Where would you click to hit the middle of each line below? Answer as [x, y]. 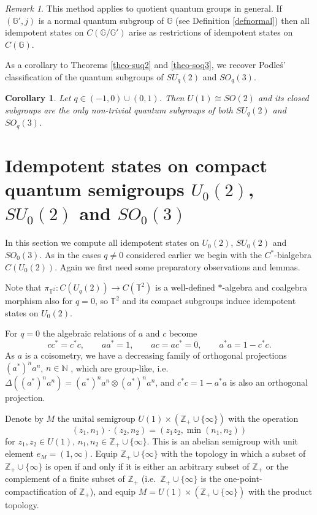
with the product [280, 491]
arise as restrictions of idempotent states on [211, 32]
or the [277, 466]
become [183, 333]
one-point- [243, 479]
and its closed [283, 98]
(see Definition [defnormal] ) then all [242, 20]
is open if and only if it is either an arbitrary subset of [147, 466]
